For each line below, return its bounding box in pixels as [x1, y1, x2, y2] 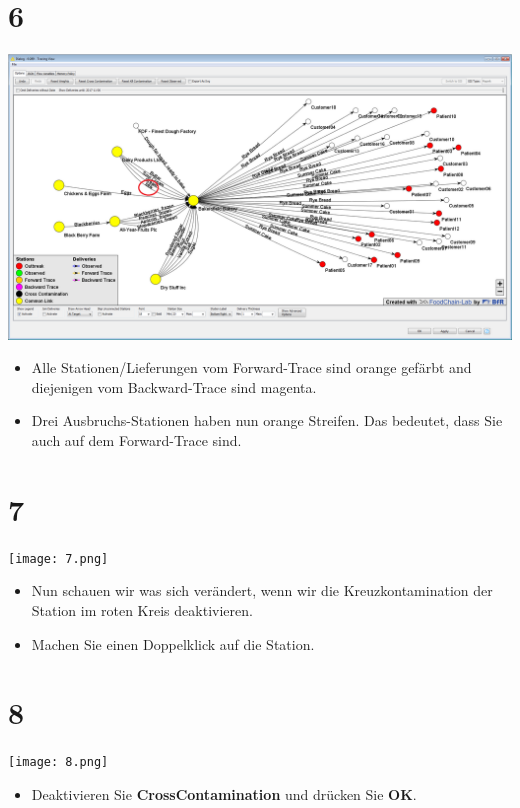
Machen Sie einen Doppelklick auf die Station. [31, 633, 315, 654]
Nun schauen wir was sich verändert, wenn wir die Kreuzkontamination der [31, 580, 493, 601]
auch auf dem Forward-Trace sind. [31, 429, 242, 450]
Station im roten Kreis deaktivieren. [31, 599, 253, 620]
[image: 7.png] [8, 551, 109, 566]
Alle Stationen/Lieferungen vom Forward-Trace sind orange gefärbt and [31, 357, 472, 378]
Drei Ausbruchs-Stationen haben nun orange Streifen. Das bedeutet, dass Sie [31, 410, 503, 431]
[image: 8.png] [8, 755, 109, 770]
